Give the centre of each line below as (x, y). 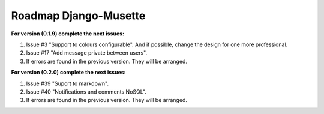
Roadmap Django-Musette (78, 16)
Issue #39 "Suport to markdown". (67, 83)
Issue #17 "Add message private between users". (86, 53)
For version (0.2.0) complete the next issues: (68, 73)
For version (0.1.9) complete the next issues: (68, 34)
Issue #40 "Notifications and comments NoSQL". (86, 91)
